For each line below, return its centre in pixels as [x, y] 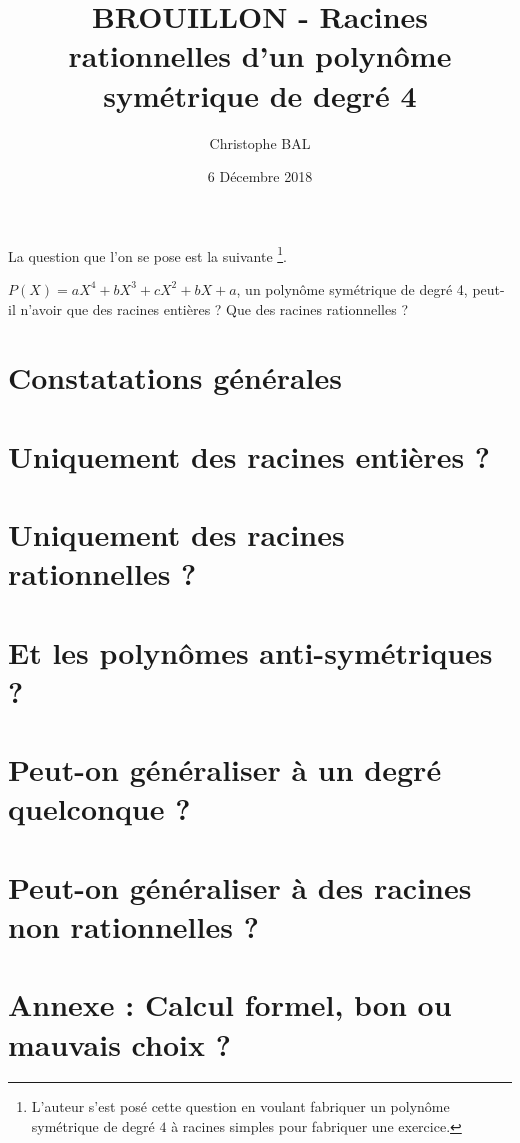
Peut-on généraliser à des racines [240, 886]
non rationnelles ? [133, 925]
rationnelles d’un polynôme [260, 55]
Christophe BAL [260, 142]
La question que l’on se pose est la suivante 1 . [148, 254]
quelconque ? [99, 808]
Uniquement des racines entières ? [249, 455]
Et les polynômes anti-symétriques [250, 651]
